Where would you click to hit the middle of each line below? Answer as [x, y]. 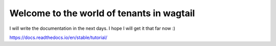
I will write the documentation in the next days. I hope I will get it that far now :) [93, 28]
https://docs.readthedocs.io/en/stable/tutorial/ [58, 37]
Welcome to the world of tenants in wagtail [102, 13]
